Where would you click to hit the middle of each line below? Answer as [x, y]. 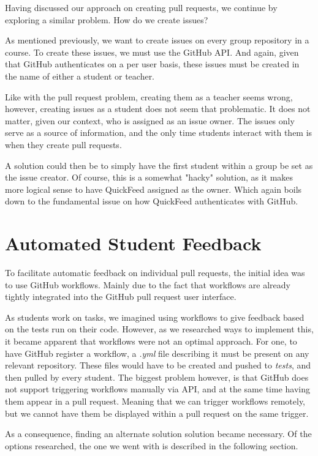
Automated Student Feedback [133, 243]
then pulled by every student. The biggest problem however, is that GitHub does [157, 377]
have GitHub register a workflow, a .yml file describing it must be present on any [157, 353]
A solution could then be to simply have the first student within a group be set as [159, 165]
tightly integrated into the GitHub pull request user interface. [121, 297]
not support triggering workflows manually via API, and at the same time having [157, 389]
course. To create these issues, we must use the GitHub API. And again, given [152, 52]
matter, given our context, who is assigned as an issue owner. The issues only [150, 120]
